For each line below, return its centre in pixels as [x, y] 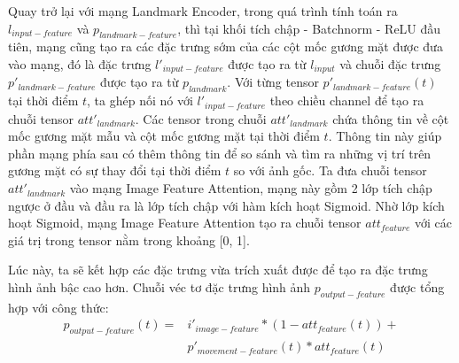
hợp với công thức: [58, 307]
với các [433, 223]
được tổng [417, 287]
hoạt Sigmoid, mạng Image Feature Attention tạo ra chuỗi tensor [185, 223]
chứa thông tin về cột [391, 118]
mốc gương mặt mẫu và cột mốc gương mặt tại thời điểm [164, 136]
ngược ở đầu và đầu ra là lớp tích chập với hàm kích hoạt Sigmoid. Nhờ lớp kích [226, 205]
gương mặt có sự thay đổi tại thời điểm [115, 170]
